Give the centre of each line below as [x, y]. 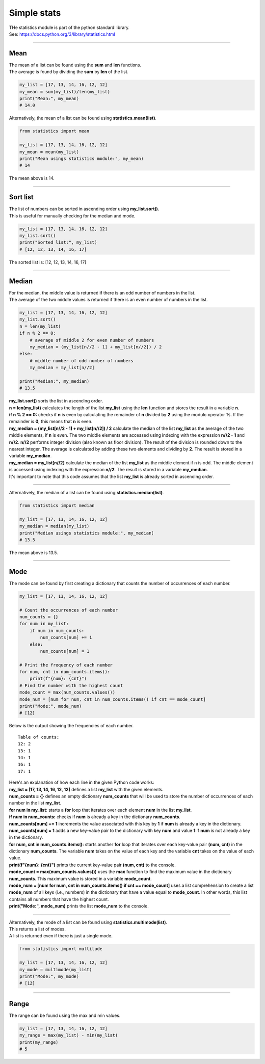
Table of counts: [39, 737]
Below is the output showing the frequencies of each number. [71, 726]
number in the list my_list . [35, 803]
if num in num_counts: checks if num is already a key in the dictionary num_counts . [95, 817]
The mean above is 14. [32, 178]
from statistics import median [57, 505]
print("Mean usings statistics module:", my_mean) [82, 159]
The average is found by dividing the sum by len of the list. [69, 72]
